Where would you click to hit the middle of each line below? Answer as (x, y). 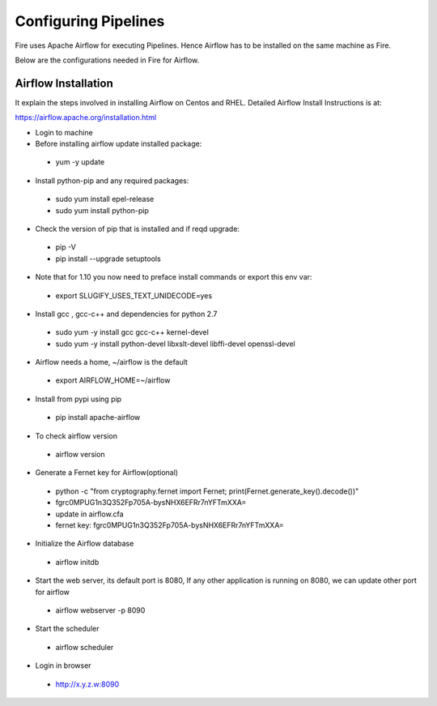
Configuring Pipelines (90, 21)
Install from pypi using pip (78, 399)
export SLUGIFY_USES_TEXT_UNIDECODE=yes (134, 295)
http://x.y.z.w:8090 (87, 684)
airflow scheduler (85, 647)
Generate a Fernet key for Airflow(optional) (106, 473)
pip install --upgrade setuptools (108, 259)
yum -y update (80, 162)
